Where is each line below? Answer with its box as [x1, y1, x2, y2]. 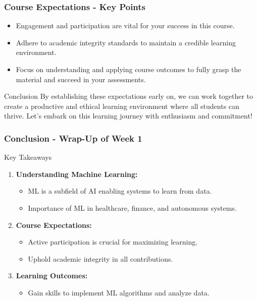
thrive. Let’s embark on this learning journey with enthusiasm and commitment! [4, 110, 252, 121]
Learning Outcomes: [16, 270, 88, 281]
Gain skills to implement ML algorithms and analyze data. [28, 287, 210, 297]
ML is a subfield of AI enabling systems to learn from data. [28, 186, 212, 196]
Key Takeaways [4, 152, 52, 162]
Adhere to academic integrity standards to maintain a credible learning [16, 37, 236, 47]
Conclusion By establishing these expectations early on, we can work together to [4, 91, 253, 101]
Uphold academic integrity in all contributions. [28, 253, 173, 264]
